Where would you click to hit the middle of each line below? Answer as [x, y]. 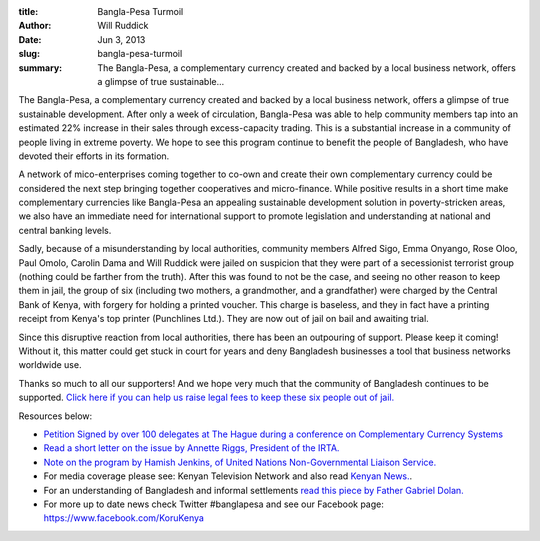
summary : [40, 67]
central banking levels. [65, 230]
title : [28, 11]
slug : [29, 54]
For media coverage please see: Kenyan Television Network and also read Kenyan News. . [228, 476]
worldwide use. [50, 365]
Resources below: [55, 416]
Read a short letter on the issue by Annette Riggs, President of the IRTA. [191, 448]
